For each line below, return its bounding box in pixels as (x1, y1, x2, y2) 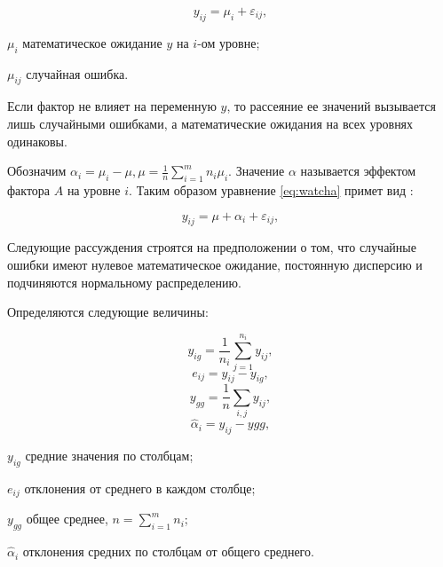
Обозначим (7, 161, 67, 180)
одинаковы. (7, 131, 67, 150)
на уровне (67, 180, 121, 199)
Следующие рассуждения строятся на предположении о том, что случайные (7, 238, 416, 256)
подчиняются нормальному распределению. (7, 272, 241, 291)
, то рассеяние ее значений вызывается (226, 97, 436, 115)
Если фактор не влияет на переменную (7, 97, 217, 115)
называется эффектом (300, 161, 416, 180)
